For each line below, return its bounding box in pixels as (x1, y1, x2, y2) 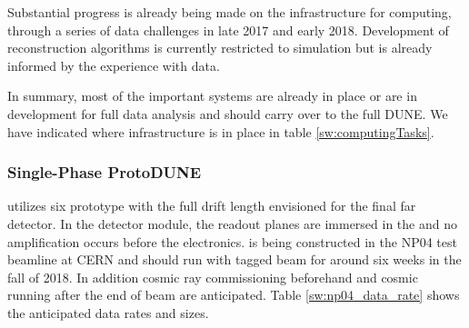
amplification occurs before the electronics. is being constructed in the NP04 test (7, 232, 457, 251)
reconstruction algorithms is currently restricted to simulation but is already (7, 38, 433, 57)
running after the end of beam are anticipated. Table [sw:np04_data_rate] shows (7, 285, 460, 304)
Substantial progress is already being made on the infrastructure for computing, (7, 3, 452, 21)
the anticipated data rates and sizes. (7, 303, 209, 322)
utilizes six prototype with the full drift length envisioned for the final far (7, 196, 416, 215)
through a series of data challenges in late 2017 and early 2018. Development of (7, 20, 449, 39)
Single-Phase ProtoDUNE (7, 161, 202, 184)
